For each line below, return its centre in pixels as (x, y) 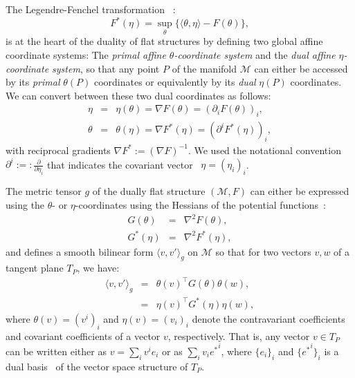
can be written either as (56, 351)
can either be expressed (300, 191)
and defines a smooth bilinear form (80, 251)
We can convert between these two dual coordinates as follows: (138, 95)
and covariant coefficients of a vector (83, 336)
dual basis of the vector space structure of (97, 366)
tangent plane (35, 268)
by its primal (33, 82)
